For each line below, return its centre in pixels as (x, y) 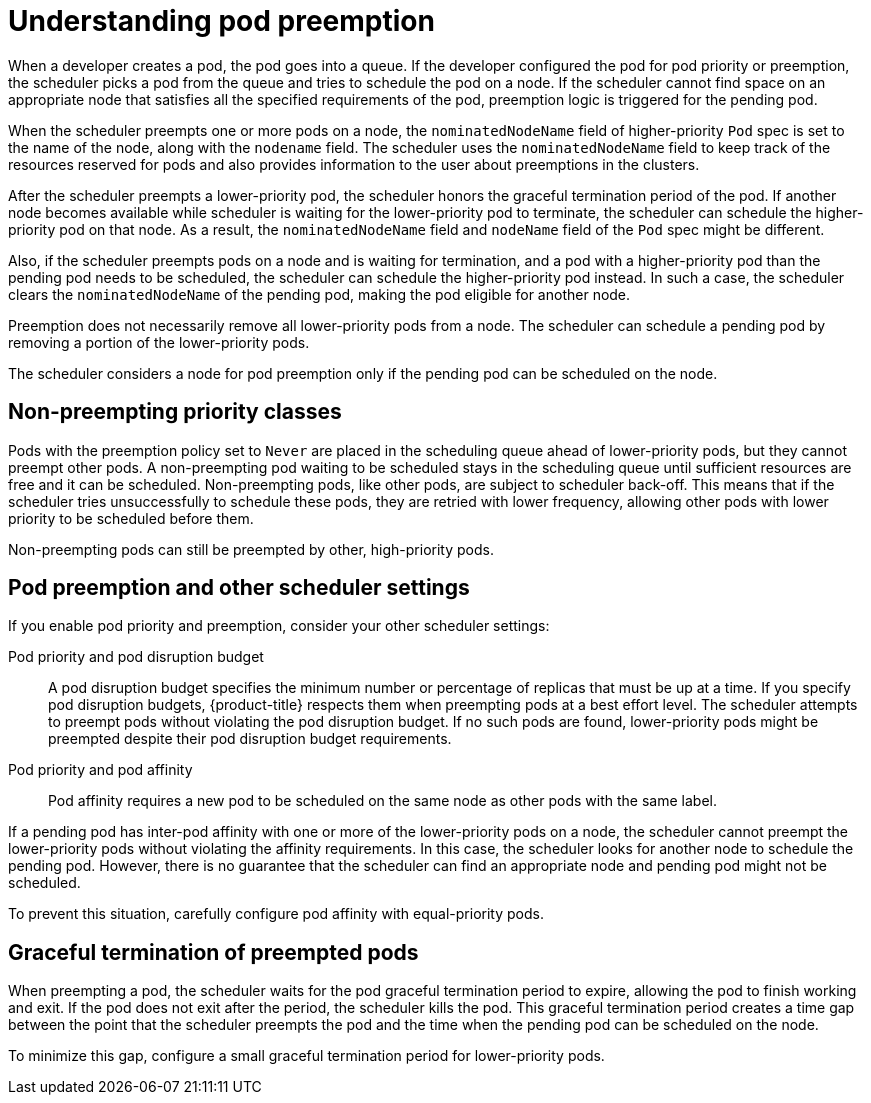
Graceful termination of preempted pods (213, 952)
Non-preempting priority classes (175, 412)
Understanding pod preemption (221, 21)
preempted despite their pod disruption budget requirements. (250, 739)
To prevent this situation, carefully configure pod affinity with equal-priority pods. (276, 914)
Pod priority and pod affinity (100, 770)
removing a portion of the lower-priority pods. (159, 342)
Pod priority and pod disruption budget (136, 657)
